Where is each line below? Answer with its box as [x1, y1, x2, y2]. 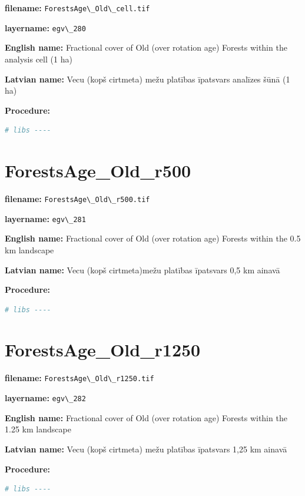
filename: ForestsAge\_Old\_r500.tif [5, 193, 150, 204]
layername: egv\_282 [5, 392, 86, 404]
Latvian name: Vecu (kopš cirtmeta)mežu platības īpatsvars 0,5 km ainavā [5, 263, 280, 276]
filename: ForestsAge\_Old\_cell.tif [5, 2, 150, 14]
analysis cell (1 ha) [5, 52, 72, 65]
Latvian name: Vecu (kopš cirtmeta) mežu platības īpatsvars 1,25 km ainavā [5, 442, 287, 455]
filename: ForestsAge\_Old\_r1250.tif [5, 372, 154, 384]
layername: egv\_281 [5, 212, 86, 224]
